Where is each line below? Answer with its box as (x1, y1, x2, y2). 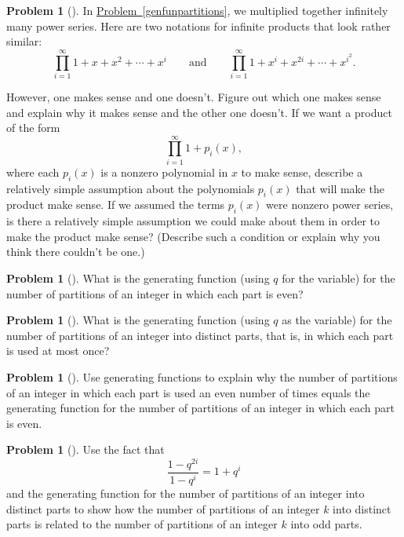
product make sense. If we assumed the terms (6, 196, 225, 213)
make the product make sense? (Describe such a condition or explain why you (6, 228, 380, 244)
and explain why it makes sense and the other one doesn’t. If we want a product (6, 104, 392, 120)
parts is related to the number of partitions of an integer (6, 516, 278, 532)
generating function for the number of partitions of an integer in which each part (6, 400, 395, 416)
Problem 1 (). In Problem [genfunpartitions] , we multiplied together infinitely (6, 2, 388, 18)
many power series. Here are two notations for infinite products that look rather (6, 17, 391, 34)
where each (6, 163, 60, 180)
